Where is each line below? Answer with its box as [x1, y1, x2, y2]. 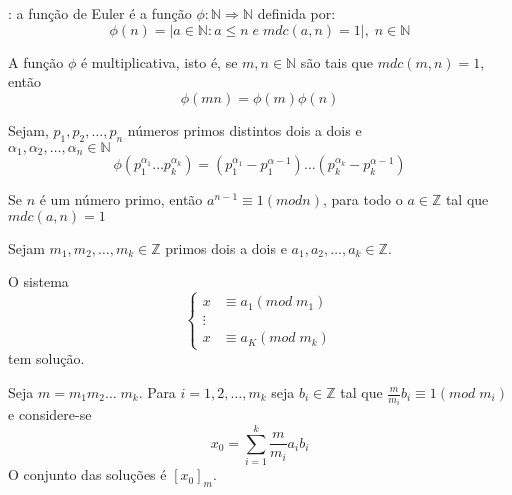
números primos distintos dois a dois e [127, 119, 362, 140]
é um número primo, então [39, 189, 203, 210]
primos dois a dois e [165, 237, 287, 258]
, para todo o [322, 189, 403, 210]
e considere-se [8, 404, 92, 425]
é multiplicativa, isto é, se [80, 51, 238, 72]
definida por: [257, 3, 336, 23]
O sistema [8, 271, 69, 292]
